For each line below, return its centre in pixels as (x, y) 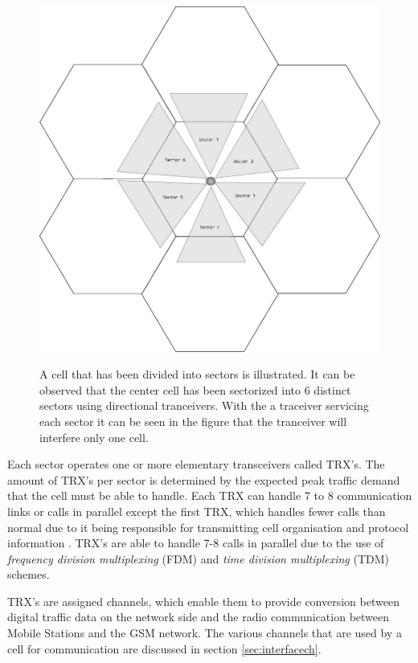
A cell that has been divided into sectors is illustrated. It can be (197, 374)
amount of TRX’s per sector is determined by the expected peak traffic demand (204, 479)
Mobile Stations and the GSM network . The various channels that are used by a (205, 633)
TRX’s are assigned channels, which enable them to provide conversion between (203, 601)
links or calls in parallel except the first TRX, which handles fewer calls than (197, 511)
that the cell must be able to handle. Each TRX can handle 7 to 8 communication (210, 495)
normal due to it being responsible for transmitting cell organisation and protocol (208, 527)
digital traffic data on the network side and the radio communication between (199, 617)
